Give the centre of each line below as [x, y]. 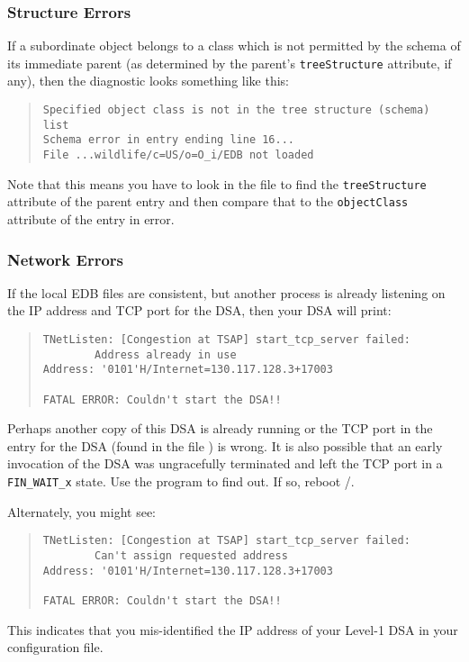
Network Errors [66, 259]
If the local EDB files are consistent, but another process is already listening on [226, 292]
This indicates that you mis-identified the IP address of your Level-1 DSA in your [233, 629]
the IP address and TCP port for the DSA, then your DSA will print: [199, 310]
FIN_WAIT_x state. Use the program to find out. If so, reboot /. [181, 481]
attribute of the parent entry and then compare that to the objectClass [208, 201]
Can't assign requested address [191, 555]
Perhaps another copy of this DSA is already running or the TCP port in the [220, 428]
